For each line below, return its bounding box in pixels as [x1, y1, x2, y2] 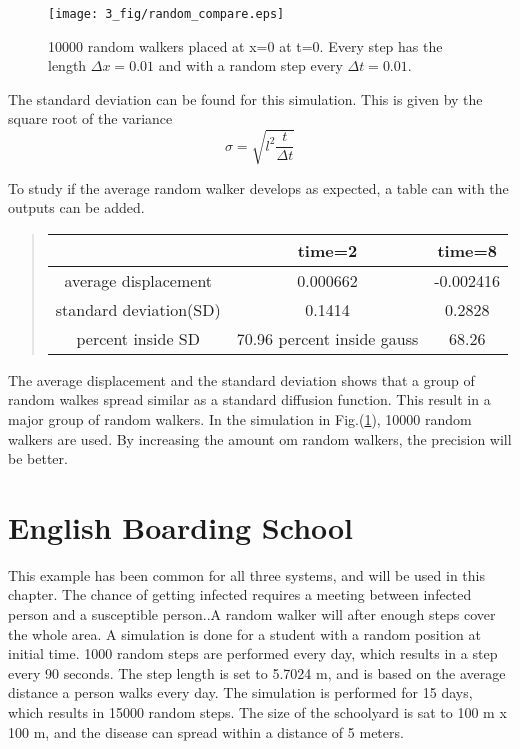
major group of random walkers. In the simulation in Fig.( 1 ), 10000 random [8, 408, 472, 429]
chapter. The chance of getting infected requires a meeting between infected [8, 584, 472, 605]
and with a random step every [158, 55, 343, 76]
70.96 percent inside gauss [236, 326, 419, 350]
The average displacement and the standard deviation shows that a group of [8, 369, 475, 390]
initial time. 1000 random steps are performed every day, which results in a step [8, 643, 498, 664]
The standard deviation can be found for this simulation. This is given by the [8, 88, 483, 109]
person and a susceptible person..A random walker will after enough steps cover [8, 604, 496, 625]
